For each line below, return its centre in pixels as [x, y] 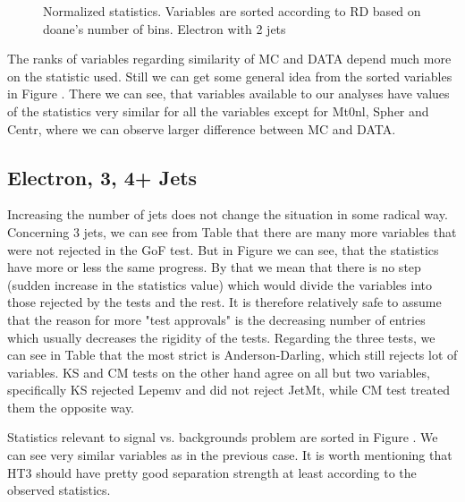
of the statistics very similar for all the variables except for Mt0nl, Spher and [218, 111]
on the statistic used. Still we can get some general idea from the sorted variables [230, 76]
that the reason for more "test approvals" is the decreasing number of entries [216, 319]
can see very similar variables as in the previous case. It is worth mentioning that [230, 455]
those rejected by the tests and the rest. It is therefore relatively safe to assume [224, 302]
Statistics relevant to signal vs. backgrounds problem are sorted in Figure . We [223, 437]
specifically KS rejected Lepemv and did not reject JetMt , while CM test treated [228, 390]
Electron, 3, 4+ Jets [102, 177]
